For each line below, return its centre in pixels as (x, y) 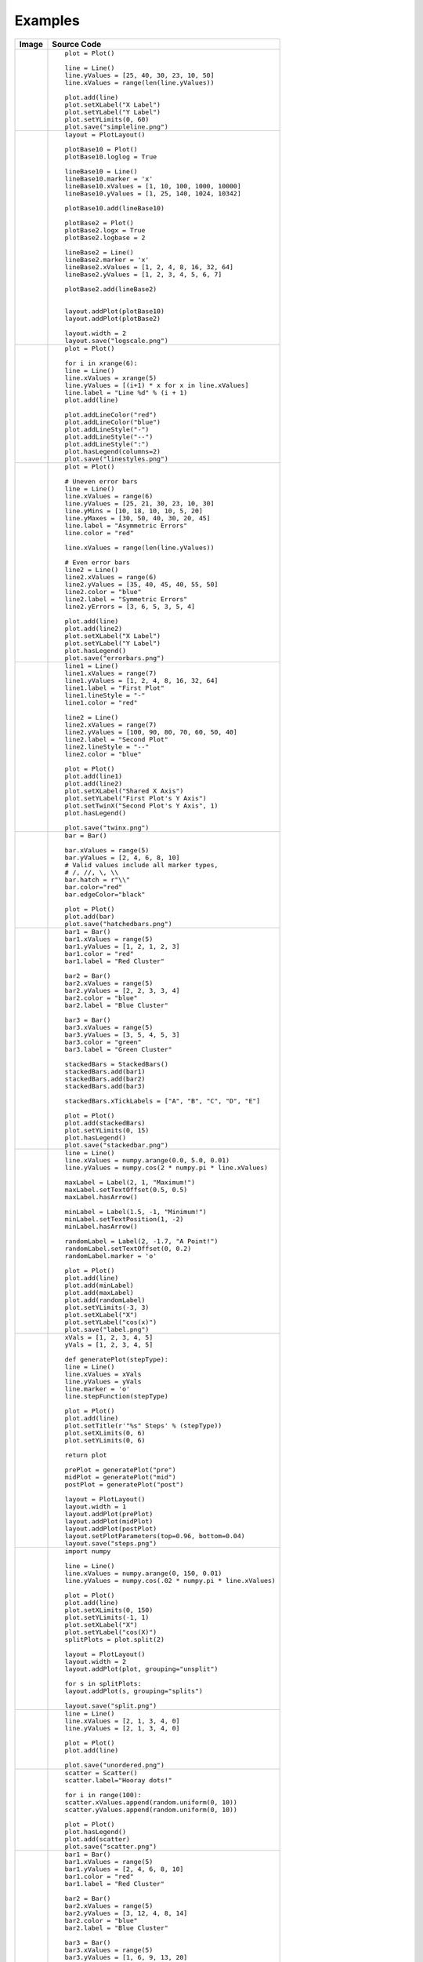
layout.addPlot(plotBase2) (112, 318)
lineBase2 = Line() (99, 252)
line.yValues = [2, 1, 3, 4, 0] (122, 1728)
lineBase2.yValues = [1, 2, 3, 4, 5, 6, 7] (143, 274)
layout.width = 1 (96, 1506)
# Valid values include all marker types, (141, 864)
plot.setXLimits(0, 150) (109, 1610)
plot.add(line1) (94, 776)
